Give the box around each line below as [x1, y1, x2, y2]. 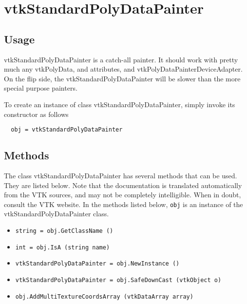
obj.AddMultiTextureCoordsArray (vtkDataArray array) [15, 293, 193, 300]
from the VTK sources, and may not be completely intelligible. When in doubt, [4, 190, 241, 200]
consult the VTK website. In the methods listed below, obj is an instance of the [4, 199, 243, 209]
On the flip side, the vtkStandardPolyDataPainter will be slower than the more [4, 73, 241, 83]
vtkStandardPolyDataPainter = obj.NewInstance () [15, 260, 180, 267]
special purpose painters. [4, 83, 77, 93]
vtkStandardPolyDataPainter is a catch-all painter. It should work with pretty [4, 54, 238, 64]
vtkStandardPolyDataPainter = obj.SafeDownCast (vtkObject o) [15, 277, 222, 284]
